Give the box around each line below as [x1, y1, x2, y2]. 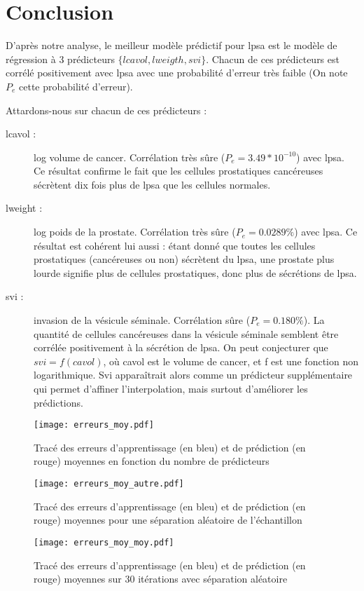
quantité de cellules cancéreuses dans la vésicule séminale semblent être [34, 326, 339, 341]
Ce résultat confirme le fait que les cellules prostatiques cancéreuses [34, 163, 323, 178]
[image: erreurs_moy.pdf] [34, 420, 154, 430]
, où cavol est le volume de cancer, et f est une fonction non [103, 353, 358, 368]
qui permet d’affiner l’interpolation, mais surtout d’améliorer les [34, 381, 308, 395]
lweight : [6, 201, 43, 215]
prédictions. [34, 395, 83, 409]
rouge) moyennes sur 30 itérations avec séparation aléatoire [34, 571, 288, 586]
